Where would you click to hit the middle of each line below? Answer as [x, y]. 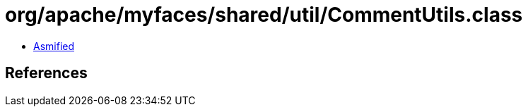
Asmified [54, 46]
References [46, 73]
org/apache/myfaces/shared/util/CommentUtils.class [264, 15]
